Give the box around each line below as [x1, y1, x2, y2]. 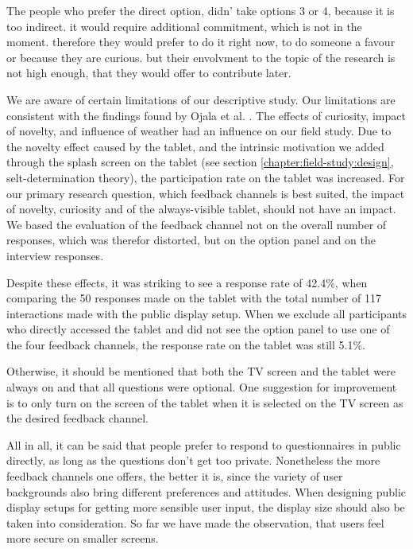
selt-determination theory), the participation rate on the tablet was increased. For [6, 169, 405, 185]
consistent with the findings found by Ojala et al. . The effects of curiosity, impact [6, 107, 406, 123]
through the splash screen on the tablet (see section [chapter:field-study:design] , [6, 154, 394, 170]
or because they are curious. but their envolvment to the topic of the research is [6, 49, 396, 65]
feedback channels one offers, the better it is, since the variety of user [6, 468, 343, 485]
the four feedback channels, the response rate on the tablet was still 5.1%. [6, 336, 365, 352]
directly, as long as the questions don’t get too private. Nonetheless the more [6, 452, 380, 469]
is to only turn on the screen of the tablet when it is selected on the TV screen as [6, 394, 403, 411]
